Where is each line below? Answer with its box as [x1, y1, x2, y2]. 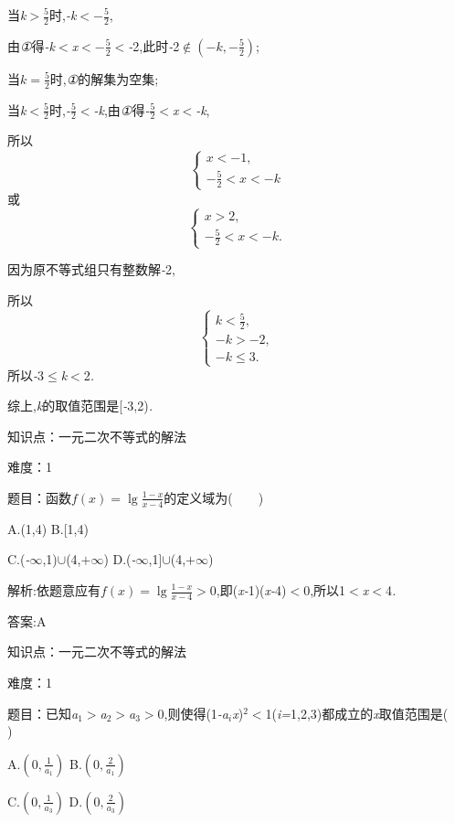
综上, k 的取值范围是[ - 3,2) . [7, 396, 153, 415]
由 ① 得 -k [7, 36, 56, 55]
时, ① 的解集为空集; [49, 69, 159, 88]
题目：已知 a [7, 703, 79, 722]
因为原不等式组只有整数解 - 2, [7, 260, 175, 279]
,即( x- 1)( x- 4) [216, 581, 287, 599]
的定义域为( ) [164, 487, 264, 507]
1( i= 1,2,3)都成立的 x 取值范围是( [265, 703, 449, 722]
